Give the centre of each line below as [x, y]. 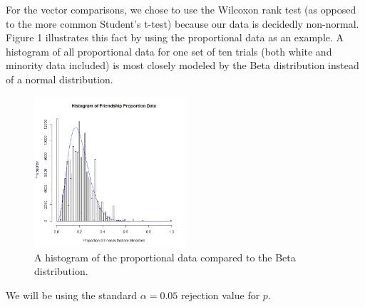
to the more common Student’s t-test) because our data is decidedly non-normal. [182, 23]
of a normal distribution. [60, 79]
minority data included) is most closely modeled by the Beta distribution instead [182, 65]
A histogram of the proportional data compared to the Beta [165, 257]
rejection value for [221, 295]
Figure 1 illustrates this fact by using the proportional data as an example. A [175, 37]
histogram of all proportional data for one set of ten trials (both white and [169, 51]
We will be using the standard [72, 295]
